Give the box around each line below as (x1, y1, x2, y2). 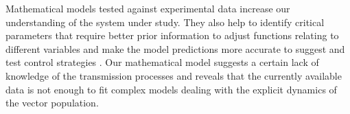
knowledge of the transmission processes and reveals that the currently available (5, 68, 342, 82)
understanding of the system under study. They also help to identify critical (5, 14, 325, 29)
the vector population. (5, 95, 99, 110)
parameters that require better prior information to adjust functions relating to (5, 28, 339, 43)
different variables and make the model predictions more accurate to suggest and (5, 41, 345, 56)
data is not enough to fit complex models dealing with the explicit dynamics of (5, 82, 337, 96)
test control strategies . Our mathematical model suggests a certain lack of (5, 55, 319, 69)
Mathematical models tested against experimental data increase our (5, 1, 290, 15)
